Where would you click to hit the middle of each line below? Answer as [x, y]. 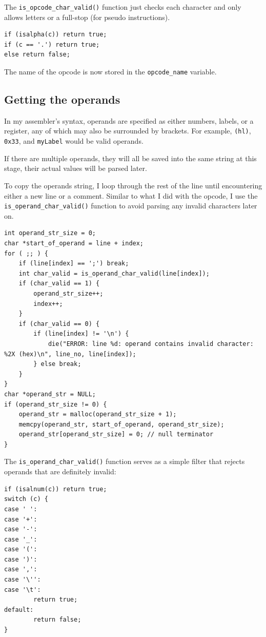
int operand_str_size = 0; [50, 233]
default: [19, 610]
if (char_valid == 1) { [59, 284]
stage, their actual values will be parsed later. [76, 168]
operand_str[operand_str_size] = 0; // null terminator [116, 435]
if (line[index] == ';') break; [74, 264]
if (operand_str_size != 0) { [56, 404]
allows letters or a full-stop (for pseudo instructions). [87, 17]
